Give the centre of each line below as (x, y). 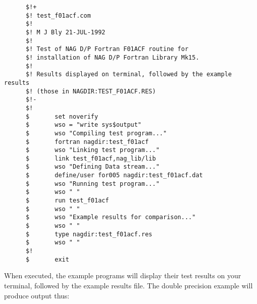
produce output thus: (37, 295)
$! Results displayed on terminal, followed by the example (129, 74)
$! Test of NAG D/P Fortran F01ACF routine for (107, 49)
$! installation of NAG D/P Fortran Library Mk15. (112, 57)
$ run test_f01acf (67, 201)
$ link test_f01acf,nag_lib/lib (91, 158)
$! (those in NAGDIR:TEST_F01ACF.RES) (91, 91)
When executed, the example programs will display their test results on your (123, 275)
